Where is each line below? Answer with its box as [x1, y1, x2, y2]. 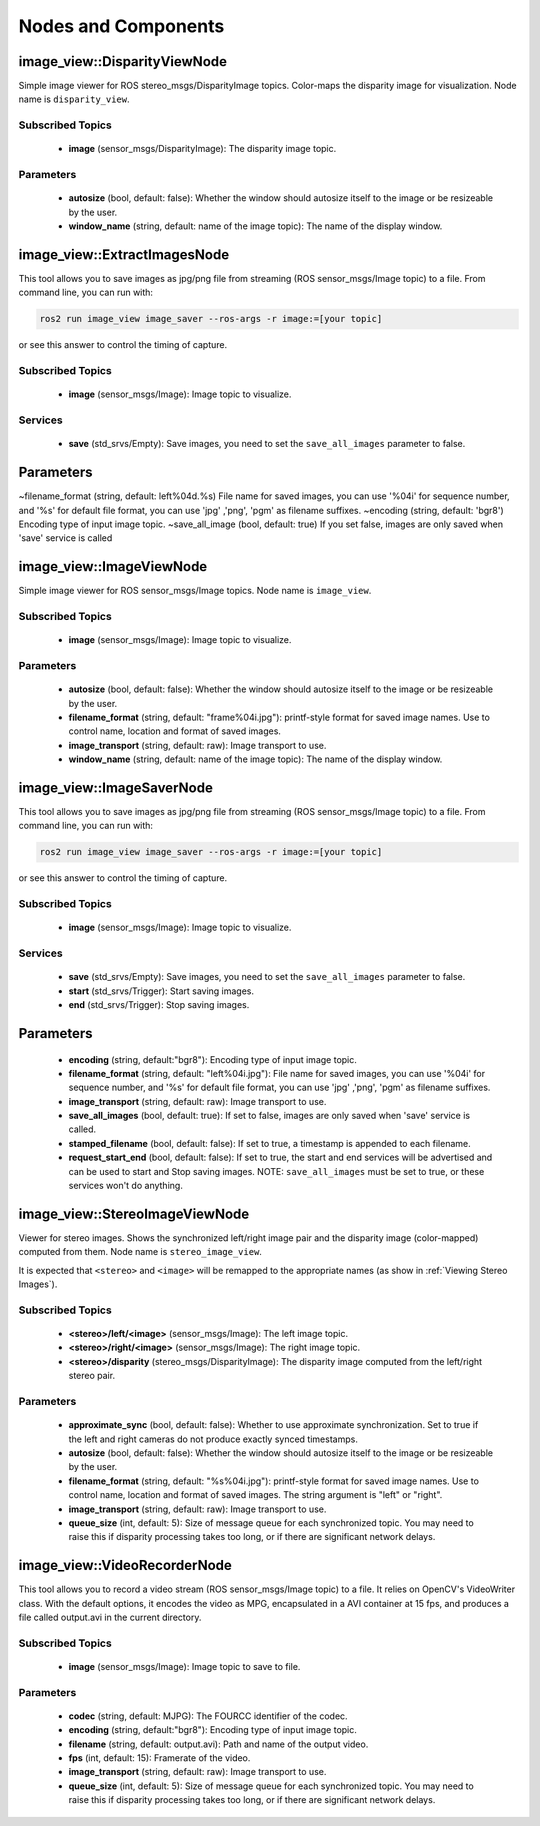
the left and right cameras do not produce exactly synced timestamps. [68, 1433, 359, 1445]
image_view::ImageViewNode [18, 558, 208, 575]
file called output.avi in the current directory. [18, 1611, 202, 1623]
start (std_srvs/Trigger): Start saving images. [68, 985, 255, 997]
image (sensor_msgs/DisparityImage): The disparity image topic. [68, 143, 337, 155]
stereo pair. [68, 1370, 115, 1382]
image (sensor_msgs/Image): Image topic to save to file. [68, 1660, 301, 1672]
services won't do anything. [68, 1180, 184, 1192]
